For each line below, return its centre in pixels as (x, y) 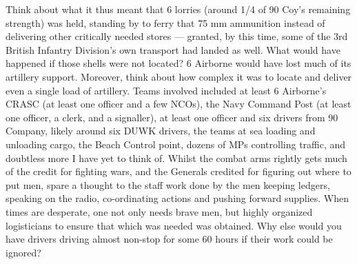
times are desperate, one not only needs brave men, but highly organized (159, 211)
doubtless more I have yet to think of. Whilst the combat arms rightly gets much (176, 158)
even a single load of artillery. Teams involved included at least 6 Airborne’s (166, 90)
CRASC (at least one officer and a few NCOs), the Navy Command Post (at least (178, 104)
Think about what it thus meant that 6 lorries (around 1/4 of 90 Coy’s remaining (178, 9)
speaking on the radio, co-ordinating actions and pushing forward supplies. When (177, 198)
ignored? (23, 252)
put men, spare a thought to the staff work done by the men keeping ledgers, (168, 184)
